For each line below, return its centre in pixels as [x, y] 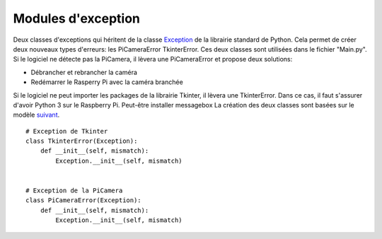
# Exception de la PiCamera [74, 191]
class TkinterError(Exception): [82, 141]
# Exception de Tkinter [67, 131]
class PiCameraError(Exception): [83, 200]
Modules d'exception [77, 18]
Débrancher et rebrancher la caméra [84, 72]
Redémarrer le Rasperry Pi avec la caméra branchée [107, 82]
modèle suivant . [36, 115]
